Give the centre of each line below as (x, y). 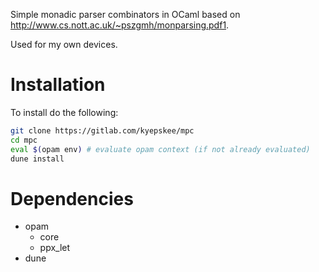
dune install (37, 159)
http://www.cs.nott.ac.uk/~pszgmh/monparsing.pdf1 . (120, 25)
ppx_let (55, 248)
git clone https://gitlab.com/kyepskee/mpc (102, 130)
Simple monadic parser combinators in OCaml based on (125, 14)
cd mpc (24, 140)
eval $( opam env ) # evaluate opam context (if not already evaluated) (160, 149)
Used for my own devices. (64, 44)
